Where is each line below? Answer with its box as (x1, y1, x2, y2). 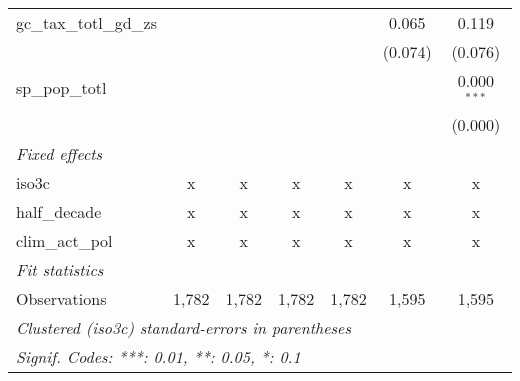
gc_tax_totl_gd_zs (16, 11, 157, 34)
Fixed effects (16, 141, 103, 165)
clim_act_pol (16, 228, 113, 252)
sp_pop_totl (16, 76, 107, 100)
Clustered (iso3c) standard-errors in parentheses (16, 315, 351, 339)
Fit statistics (16, 257, 104, 281)
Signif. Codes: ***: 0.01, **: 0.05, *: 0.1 (16, 344, 301, 368)
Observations (16, 286, 107, 310)
